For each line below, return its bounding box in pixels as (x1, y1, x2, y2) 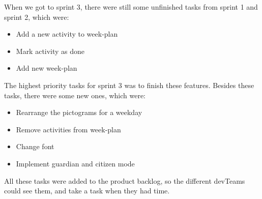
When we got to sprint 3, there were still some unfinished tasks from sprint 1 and (4, 2, 258, 12)
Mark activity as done (16, 45, 85, 56)
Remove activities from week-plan (16, 124, 121, 134)
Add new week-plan (16, 63, 77, 73)
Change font (16, 141, 54, 152)
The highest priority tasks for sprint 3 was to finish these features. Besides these (4, 79, 254, 90)
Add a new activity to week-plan (16, 29, 118, 39)
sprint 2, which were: (4, 11, 69, 22)
